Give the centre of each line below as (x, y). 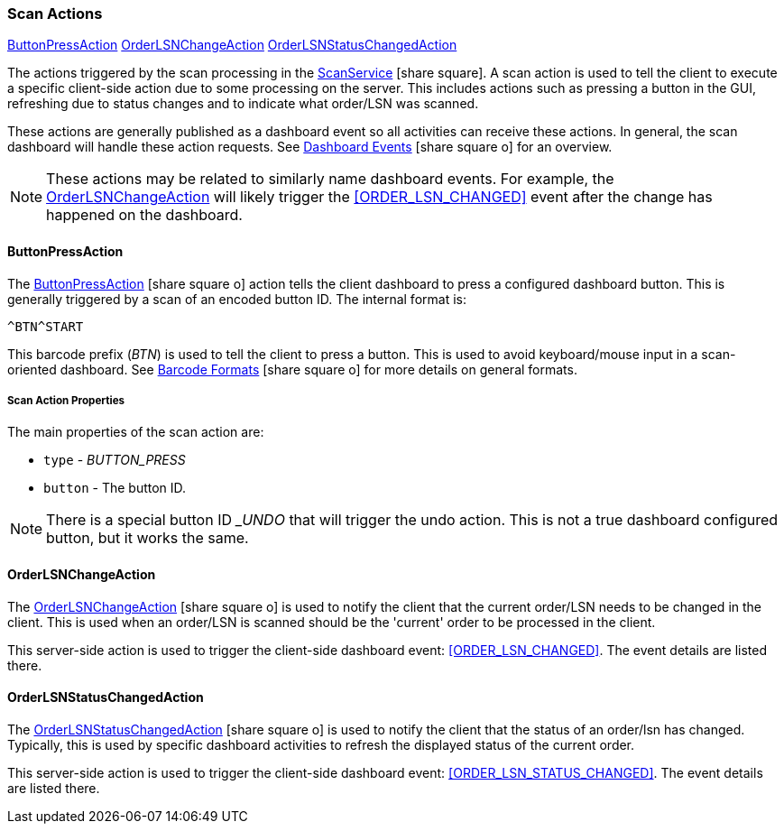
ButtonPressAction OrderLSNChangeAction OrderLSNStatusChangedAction (232, 45)
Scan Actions (55, 14)
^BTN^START (46, 326)
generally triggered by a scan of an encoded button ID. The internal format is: (237, 299)
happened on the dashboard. (144, 215)
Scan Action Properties (66, 400)
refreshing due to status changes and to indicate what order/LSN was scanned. (243, 104)
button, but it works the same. (148, 538)
